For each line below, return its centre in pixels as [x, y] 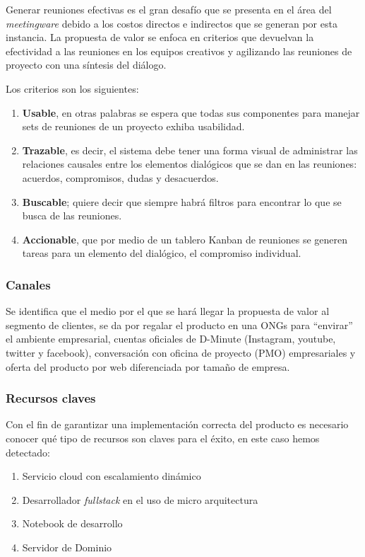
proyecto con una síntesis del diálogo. [86, 65]
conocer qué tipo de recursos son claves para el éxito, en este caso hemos [163, 438]
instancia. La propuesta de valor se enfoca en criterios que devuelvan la [160, 37]
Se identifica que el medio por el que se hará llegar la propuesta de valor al [168, 311]
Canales [28, 284]
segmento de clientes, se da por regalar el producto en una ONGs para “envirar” [179, 325]
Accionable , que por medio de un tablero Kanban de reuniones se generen [185, 239]
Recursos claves [51, 398]
